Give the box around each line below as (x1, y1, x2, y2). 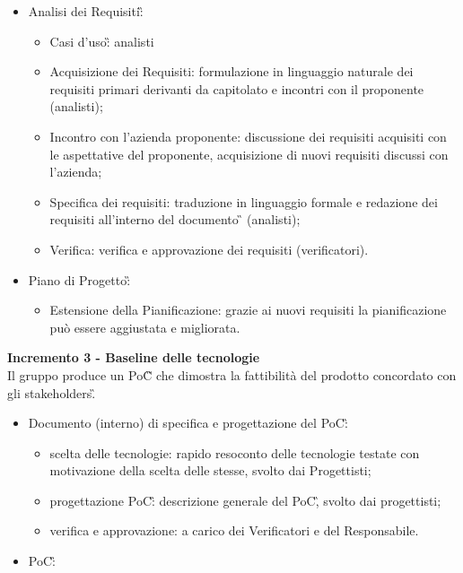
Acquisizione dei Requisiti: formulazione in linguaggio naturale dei (49, 62, 414, 81)
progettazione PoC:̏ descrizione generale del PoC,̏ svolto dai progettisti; (49, 491, 441, 509)
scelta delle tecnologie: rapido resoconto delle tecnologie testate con (49, 443, 420, 462)
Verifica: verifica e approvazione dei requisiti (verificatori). (49, 239, 369, 258)
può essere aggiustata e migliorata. (49, 317, 240, 336)
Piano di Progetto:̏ (28, 270, 131, 289)
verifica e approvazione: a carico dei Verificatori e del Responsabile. (49, 521, 419, 540)
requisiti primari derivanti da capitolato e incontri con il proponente (49, 79, 424, 98)
